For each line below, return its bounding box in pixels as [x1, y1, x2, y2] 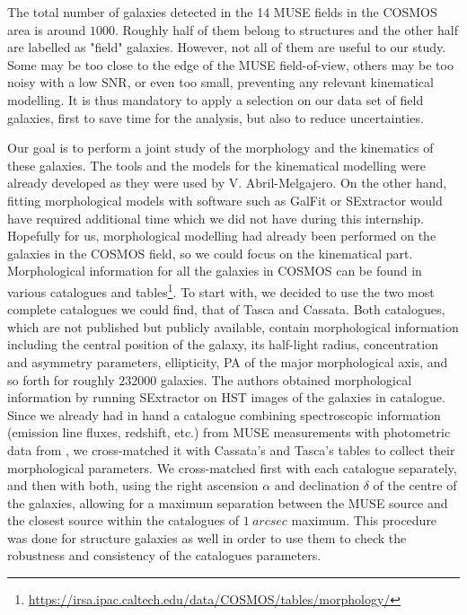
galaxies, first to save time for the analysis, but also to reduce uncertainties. [7, 108, 424, 127]
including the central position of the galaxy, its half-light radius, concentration [7, 335, 438, 354]
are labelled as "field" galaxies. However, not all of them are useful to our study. [7, 38, 446, 57]
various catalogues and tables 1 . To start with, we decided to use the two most [7, 279, 435, 301]
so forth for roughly [7, 370, 115, 389]
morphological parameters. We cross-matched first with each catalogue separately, [7, 458, 457, 477]
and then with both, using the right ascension [7, 476, 259, 495]
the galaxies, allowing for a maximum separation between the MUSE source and [7, 493, 448, 512]
